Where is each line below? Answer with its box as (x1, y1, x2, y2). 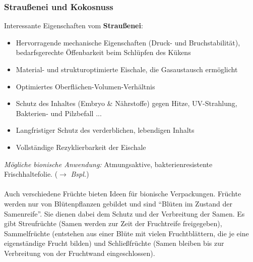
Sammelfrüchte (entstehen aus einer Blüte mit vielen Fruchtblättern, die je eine (4, 228, 249, 238)
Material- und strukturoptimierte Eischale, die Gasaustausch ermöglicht (16, 64, 238, 74)
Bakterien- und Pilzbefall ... (16, 108, 102, 118)
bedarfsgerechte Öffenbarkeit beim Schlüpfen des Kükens (16, 47, 191, 58)
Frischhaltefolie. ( (4, 169, 58, 179)
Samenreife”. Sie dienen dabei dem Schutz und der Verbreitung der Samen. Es (4, 208, 245, 219)
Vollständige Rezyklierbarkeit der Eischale (16, 141, 146, 152)
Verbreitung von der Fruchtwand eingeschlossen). (4, 247, 155, 258)
